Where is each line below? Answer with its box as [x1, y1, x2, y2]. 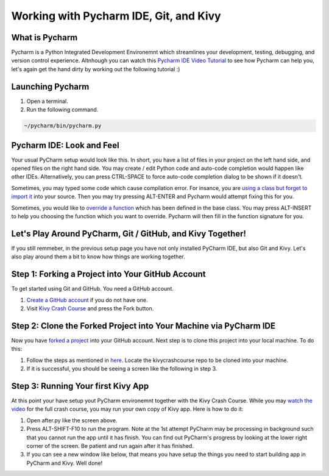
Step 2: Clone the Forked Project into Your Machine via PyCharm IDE [11, 321, 276, 331]
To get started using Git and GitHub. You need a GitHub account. [11, 285, 174, 293]
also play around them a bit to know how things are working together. [11, 253, 185, 260]
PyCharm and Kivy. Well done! [26, 459, 103, 466]
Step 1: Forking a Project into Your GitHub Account [11, 269, 206, 280]
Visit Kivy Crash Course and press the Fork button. [26, 305, 154, 312]
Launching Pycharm [11, 81, 90, 91]
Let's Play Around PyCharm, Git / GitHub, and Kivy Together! [11, 229, 247, 239]
